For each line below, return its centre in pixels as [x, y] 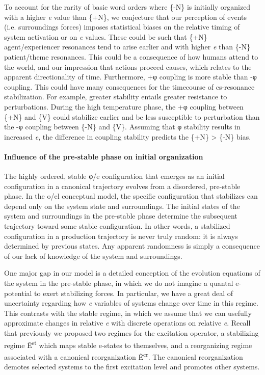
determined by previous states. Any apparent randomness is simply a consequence [132, 246]
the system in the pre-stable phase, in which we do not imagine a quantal [119, 283]
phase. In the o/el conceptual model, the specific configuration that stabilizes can [131, 196]
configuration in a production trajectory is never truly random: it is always [121, 236]
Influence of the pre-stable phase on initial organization [104, 156]
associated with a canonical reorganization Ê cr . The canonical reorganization [124, 356]
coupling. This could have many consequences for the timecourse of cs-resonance [129, 86]
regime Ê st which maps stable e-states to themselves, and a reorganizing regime [128, 344]
